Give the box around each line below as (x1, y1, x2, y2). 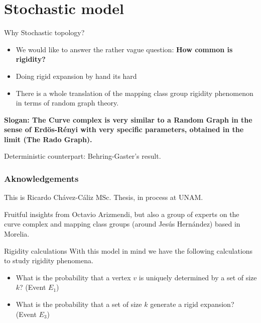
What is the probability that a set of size (16, 299, 142, 309)
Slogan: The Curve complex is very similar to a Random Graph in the (4, 114, 252, 125)
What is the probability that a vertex (16, 272, 131, 282)
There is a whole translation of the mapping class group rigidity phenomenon (16, 87, 253, 98)
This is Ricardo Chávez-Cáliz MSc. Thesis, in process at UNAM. (4, 192, 203, 202)
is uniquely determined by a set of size (139, 272, 257, 282)
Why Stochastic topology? (4, 27, 85, 38)
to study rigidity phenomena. (4, 255, 93, 266)
